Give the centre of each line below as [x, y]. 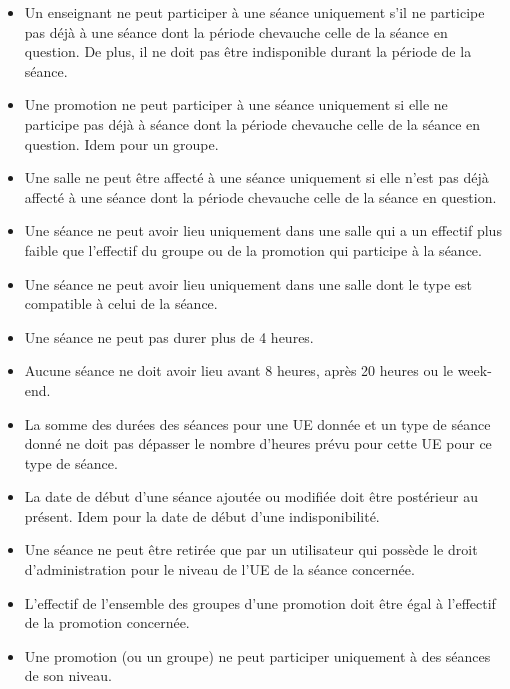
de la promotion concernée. [107, 622]
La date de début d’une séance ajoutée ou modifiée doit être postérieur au [251, 496]
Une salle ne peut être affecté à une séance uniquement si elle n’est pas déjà [256, 177]
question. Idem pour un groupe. [121, 143]
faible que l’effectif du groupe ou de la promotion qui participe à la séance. [253, 249]
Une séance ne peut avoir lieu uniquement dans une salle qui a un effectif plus [263, 230]
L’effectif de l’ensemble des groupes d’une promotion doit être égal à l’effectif [260, 602]
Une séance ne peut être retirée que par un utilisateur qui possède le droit [251, 549]
